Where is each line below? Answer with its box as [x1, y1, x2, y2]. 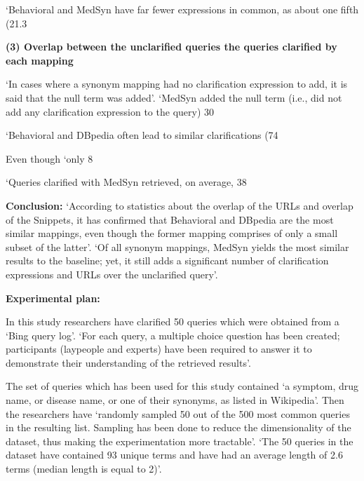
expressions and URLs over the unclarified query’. [6, 266, 218, 281]
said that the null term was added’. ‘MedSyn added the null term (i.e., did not [6, 90, 342, 104]
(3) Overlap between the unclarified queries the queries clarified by [6, 39, 337, 54]
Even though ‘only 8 [6, 151, 93, 165]
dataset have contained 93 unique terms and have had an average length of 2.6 [6, 447, 343, 462]
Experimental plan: [6, 290, 100, 305]
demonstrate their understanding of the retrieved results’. [6, 355, 251, 370]
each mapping [6, 53, 74, 67]
